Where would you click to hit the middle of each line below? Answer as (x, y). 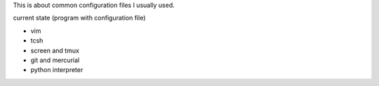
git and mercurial (55, 60)
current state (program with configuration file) (79, 18)
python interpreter (57, 70)
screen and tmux (55, 50)
